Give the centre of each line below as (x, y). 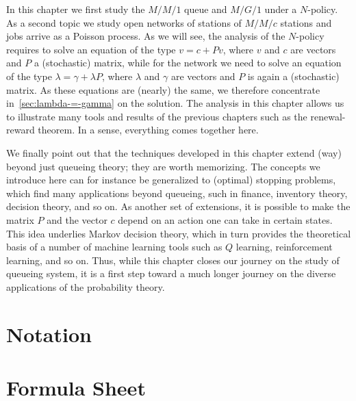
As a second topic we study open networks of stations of (124, 22)
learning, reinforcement (284, 247)
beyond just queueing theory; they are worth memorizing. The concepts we (163, 166)
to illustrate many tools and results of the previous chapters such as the (157, 116)
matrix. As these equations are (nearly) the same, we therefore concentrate (163, 89)
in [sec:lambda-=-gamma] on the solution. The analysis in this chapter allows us (175, 103)
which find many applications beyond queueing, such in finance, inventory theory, (177, 193)
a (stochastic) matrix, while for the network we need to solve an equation (188, 63)
